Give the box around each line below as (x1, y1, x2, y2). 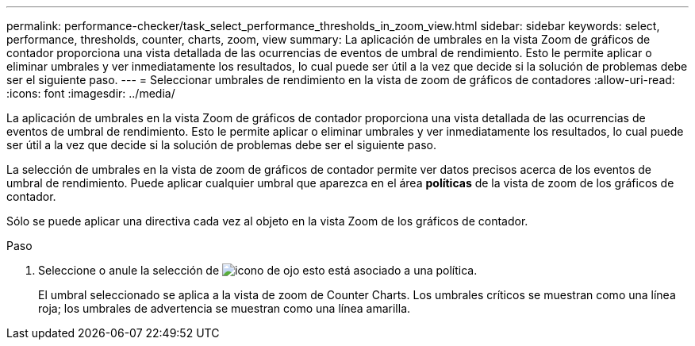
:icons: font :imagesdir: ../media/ (6, 86, 175, 100)
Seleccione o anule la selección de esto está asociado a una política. (38, 263, 478, 277)
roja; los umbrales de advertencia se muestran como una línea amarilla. (38, 302, 411, 315)
